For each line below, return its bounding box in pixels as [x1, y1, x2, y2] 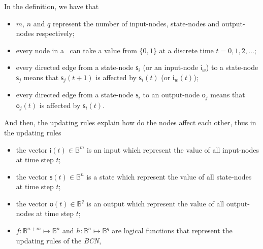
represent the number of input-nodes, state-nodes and [52, 18, 220, 28]
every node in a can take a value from [16, 45, 137, 55]
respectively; [36, 28, 75, 39]
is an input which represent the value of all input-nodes [86, 144, 259, 155]
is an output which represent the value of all [86, 198, 224, 208]
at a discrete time [159, 45, 214, 55]
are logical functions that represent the [112, 225, 233, 236]
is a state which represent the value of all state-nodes [86, 171, 252, 182]
